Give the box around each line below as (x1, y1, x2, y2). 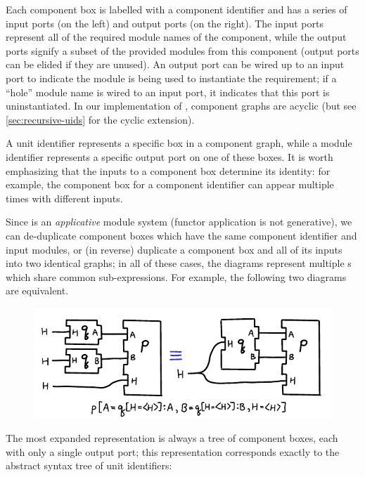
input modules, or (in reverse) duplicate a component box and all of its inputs (6, 242, 342, 256)
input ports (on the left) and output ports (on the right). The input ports (6, 15, 324, 30)
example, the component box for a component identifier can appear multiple (6, 177, 334, 192)
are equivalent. (6, 283, 69, 298)
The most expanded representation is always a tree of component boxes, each (6, 430, 338, 445)
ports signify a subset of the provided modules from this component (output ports (6, 43, 359, 58)
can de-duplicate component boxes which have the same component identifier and (6, 228, 357, 242)
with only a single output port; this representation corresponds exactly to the (6, 444, 340, 459)
